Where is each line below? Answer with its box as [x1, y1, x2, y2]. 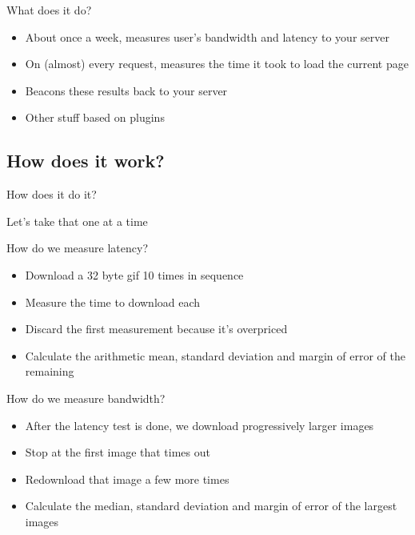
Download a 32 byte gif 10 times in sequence [25, 266, 244, 283]
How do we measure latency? [6, 239, 149, 256]
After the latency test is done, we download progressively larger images [25, 416, 374, 433]
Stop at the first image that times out [25, 444, 210, 461]
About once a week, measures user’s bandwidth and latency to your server [25, 28, 389, 45]
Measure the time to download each [25, 293, 201, 310]
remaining [25, 363, 74, 380]
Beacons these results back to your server [25, 82, 228, 99]
